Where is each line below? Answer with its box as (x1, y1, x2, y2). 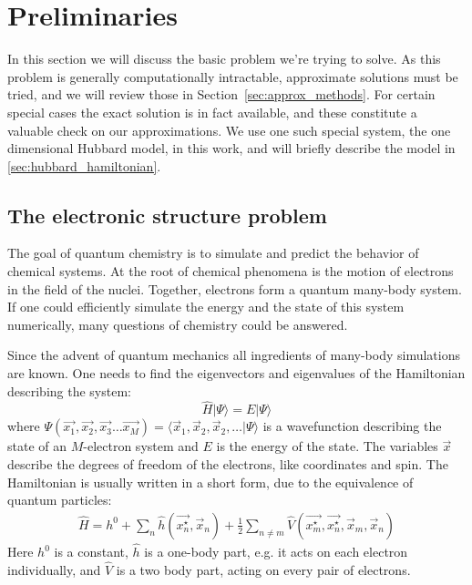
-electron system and (83, 436, 199, 456)
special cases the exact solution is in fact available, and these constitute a (7, 102, 417, 121)
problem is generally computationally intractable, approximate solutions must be (7, 67, 458, 86)
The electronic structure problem (7, 200, 327, 229)
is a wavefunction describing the (262, 416, 442, 436)
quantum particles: (7, 490, 112, 509)
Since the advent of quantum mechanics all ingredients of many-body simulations (7, 345, 460, 364)
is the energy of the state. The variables (216, 436, 438, 456)
